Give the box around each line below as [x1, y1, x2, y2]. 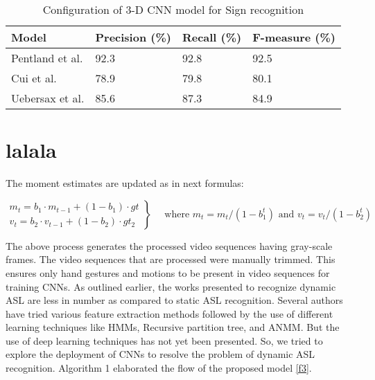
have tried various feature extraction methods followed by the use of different [6, 306, 333, 320]
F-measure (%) [252, 29, 335, 45]
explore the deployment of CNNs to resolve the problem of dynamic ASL [6, 347, 315, 361]
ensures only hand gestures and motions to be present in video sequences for [6, 265, 330, 280]
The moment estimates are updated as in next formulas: [6, 176, 244, 190]
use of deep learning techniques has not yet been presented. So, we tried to [6, 333, 323, 347]
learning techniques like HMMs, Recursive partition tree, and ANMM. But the [6, 320, 340, 334]
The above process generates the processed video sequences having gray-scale [6, 238, 333, 253]
